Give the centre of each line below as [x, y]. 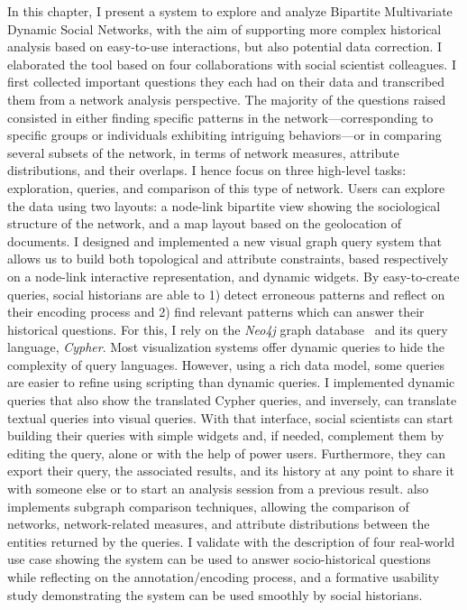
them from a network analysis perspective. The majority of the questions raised [227, 99]
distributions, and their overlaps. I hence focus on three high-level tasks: [207, 170]
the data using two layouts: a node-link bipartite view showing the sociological [224, 205]
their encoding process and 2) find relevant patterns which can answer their [216, 312]
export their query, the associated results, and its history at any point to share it [231, 471]
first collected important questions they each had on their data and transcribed [226, 82]
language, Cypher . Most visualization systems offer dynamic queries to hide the [226, 347]
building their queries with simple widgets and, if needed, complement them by [226, 435]
